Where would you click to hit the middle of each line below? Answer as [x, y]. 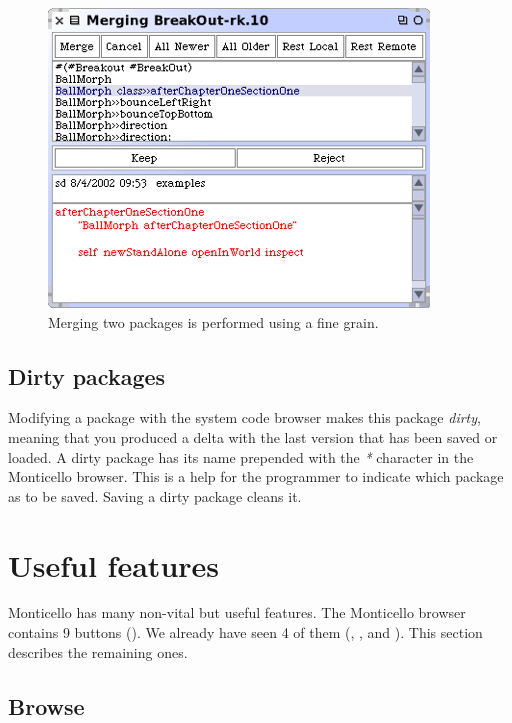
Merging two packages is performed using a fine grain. [213, 321]
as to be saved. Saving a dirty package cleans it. [155, 495]
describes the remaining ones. [98, 651]
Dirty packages [87, 375]
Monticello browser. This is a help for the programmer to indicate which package [256, 476]
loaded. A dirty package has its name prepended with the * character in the [241, 456]
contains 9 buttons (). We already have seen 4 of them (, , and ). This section [245, 632]
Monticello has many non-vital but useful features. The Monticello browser [237, 612]
